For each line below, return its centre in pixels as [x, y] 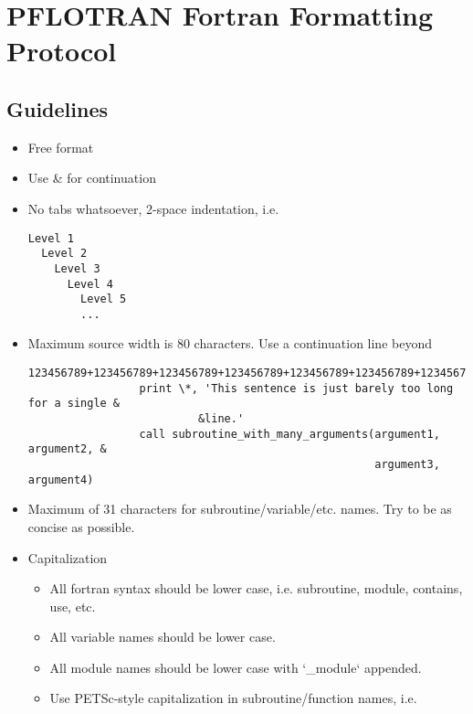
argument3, [407, 465]
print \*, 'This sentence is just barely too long [296, 388]
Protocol [62, 51]
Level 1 [51, 238]
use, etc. [73, 606]
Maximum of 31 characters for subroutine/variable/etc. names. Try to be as [240, 509]
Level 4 [90, 284]
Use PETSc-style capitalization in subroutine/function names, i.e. [233, 698]
